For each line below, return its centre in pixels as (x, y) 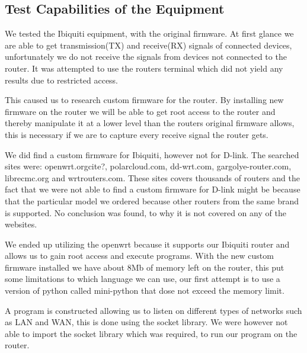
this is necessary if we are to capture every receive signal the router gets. (137, 134)
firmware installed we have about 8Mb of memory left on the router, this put (145, 267)
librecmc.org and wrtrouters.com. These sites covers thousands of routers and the (152, 177)
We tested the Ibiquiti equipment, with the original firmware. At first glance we (149, 33)
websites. (21, 224)
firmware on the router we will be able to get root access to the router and (140, 111)
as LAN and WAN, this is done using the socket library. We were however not (146, 322)
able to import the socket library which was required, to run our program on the (151, 333)
